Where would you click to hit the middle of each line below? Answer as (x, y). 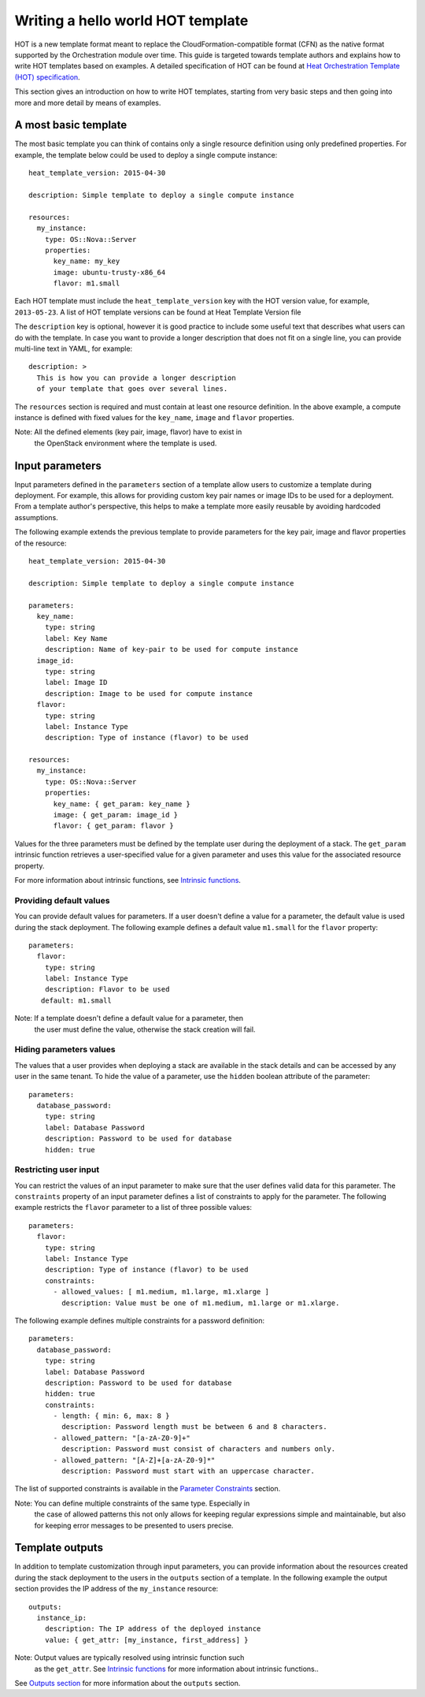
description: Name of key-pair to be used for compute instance (171, 649)
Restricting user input (57, 1170)
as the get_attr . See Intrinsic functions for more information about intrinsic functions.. (176, 1669)
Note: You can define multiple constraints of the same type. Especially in (132, 1503)
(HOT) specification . (47, 77)
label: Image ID (76, 683)
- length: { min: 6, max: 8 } (111, 1416)
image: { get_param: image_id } (116, 815)
